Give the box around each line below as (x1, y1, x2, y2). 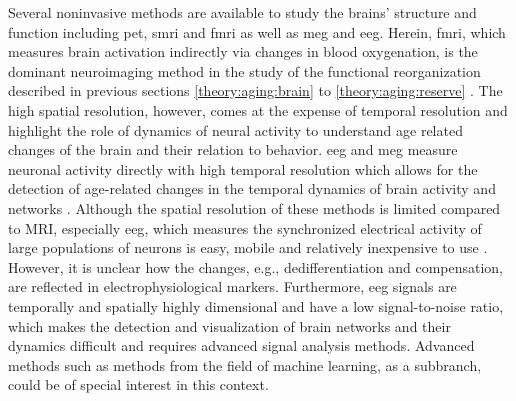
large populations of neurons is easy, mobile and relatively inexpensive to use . (8, 237, 488, 258)
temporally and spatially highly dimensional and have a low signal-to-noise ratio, (8, 295, 504, 316)
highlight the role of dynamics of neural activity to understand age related (8, 119, 463, 140)
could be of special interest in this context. (8, 374, 269, 395)
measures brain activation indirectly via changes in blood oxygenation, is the (8, 41, 478, 62)
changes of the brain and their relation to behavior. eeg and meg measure (8, 139, 458, 160)
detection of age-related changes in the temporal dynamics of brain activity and (8, 178, 496, 199)
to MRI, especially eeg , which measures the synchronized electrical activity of (8, 217, 482, 238)
